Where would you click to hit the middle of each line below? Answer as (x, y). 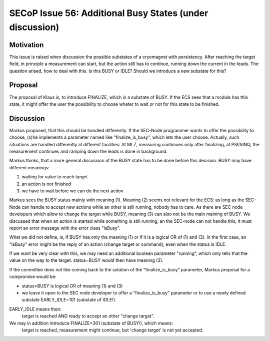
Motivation (26, 45)
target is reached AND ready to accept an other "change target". (88, 316)
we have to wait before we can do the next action (72, 191)
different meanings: (29, 167)
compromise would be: (33, 277)
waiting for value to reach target (55, 177)
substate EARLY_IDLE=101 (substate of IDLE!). (69, 300)
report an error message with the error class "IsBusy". (65, 228)
